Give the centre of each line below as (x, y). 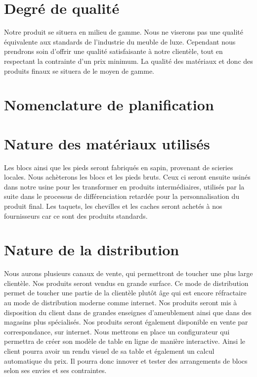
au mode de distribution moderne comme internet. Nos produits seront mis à (121, 303)
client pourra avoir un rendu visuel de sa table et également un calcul (109, 351)
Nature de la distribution (92, 250)
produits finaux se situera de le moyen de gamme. (79, 71)
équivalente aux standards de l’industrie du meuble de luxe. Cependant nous (120, 41)
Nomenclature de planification (109, 105)
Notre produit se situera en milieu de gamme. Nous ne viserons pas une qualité (124, 32)
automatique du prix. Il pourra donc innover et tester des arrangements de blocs (126, 360)
